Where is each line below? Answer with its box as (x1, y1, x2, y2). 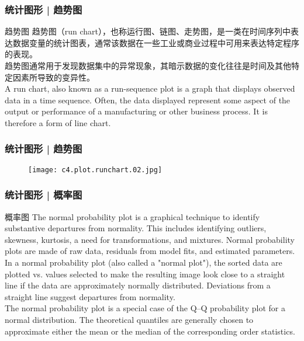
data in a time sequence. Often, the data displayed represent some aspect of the (5, 93, 291, 106)
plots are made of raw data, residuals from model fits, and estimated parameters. (5, 245, 295, 257)
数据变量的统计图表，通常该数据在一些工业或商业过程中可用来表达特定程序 (12, 36, 299, 48)
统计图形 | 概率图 (5, 187, 82, 202)
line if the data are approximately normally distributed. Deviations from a (5, 279, 271, 291)
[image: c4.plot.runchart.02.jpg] (28, 165, 163, 174)
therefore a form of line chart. (5, 116, 111, 128)
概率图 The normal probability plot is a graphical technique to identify (5, 210, 260, 222)
